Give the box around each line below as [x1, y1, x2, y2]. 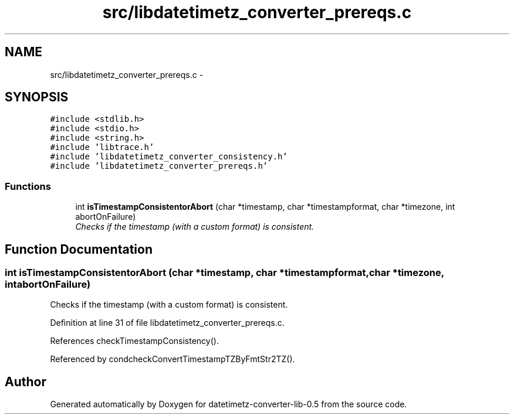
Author [5, 374, 46, 389]
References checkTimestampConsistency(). [50, 336, 219, 346]
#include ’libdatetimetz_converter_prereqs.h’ [50, 161, 268, 171]
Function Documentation [5, 241, 153, 257]
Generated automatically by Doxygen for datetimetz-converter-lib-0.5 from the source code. [50, 399, 407, 410]
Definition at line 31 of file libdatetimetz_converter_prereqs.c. [50, 318, 285, 328]
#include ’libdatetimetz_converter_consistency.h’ [50, 152, 288, 162]
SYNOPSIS [5, 90, 69, 105]
